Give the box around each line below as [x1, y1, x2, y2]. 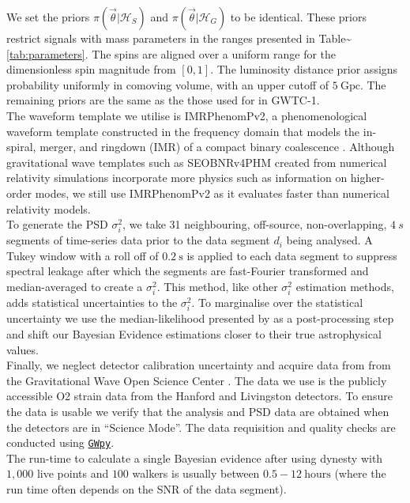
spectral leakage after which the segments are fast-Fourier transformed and [6, 263, 369, 279]
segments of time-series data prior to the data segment [6, 232, 270, 248]
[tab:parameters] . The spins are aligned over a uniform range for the [6, 45, 337, 62]
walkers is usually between [132, 465, 260, 482]
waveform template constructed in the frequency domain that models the [6, 123, 360, 139]
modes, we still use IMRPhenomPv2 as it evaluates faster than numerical [35, 184, 389, 201]
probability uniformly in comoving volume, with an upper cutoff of [6, 76, 329, 93]
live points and [36, 465, 109, 482]
